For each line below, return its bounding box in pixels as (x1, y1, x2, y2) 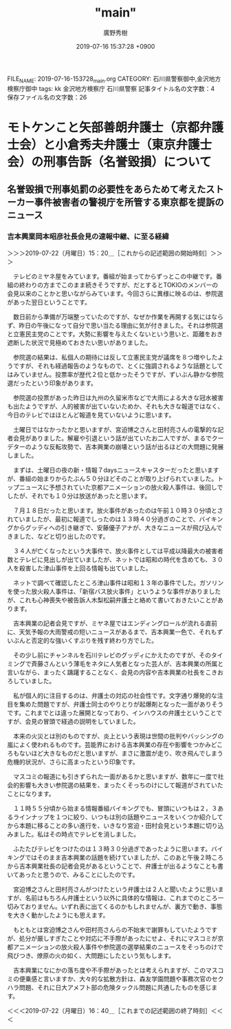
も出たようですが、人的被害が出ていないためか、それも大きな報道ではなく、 (7, 402, 224, 410)
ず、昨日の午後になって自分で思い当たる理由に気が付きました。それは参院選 (7, 321, 223, 329)
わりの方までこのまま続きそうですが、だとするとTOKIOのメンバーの (25, 280, 219, 289)
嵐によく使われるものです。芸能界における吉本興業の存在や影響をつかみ (7, 740, 211, 749)
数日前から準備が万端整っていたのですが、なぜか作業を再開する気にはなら (12, 312, 224, 321)
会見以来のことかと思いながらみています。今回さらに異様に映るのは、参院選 (7, 289, 223, 298)
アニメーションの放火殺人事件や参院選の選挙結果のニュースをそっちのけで (12, 942, 223, 951)
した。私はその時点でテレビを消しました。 (19, 830, 140, 838)
